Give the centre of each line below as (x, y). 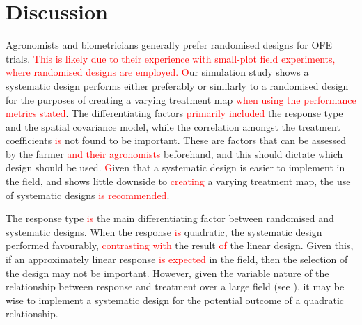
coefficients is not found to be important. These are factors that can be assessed (176, 140)
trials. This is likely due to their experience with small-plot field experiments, (171, 58)
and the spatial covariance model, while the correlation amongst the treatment (173, 126)
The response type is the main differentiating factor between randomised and (170, 218)
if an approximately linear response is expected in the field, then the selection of (177, 259)
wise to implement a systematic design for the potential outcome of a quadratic (175, 300)
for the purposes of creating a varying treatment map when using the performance (181, 99)
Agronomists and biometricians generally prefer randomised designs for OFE (169, 45)
